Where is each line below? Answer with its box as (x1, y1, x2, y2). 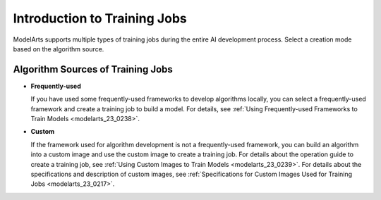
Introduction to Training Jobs (13, 11, 187, 26)
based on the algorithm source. (13, 44, 104, 53)
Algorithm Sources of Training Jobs (13, 63, 173, 75)
